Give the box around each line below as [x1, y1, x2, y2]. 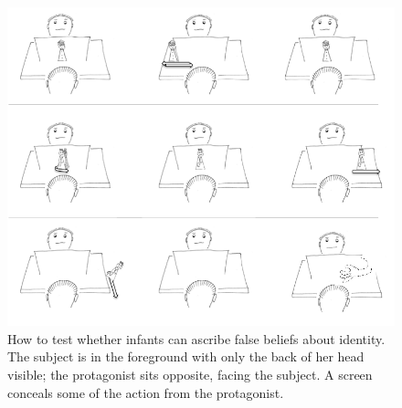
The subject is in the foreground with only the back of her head [7, 347, 365, 366]
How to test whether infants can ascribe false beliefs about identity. [7, 329, 386, 348]
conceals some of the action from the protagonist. [7, 382, 284, 402]
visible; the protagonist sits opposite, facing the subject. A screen [7, 364, 373, 383]
